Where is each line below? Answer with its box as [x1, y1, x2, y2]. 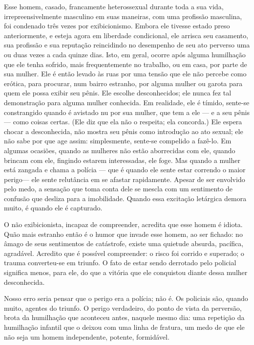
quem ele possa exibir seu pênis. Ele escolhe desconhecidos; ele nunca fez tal [4, 88, 232, 98]
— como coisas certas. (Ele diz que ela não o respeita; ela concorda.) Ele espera [4, 116, 242, 127]
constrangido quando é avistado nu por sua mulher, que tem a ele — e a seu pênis [4, 107, 250, 117]
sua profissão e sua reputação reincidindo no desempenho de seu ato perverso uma [4, 40, 250, 50]
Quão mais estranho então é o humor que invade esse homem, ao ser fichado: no [4, 229, 243, 239]
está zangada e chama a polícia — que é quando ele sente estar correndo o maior [4, 164, 246, 175]
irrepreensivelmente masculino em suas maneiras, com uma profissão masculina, [4, 11, 242, 21]
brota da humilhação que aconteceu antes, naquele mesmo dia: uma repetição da [4, 312, 245, 322]
